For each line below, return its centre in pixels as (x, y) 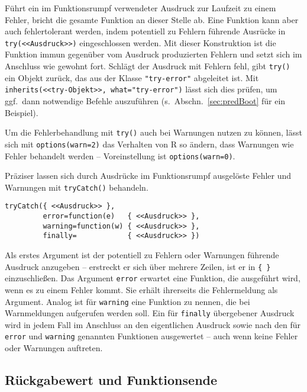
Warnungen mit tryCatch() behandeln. (77, 187)
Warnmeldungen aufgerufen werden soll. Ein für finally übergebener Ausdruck (150, 313)
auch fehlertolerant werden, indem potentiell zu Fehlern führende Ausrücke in (145, 31)
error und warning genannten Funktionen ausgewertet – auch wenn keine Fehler (151, 336)
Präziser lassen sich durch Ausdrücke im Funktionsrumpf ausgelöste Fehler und (148, 176)
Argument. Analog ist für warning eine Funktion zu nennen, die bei (127, 301)
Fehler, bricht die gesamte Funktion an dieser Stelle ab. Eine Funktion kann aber (152, 19)
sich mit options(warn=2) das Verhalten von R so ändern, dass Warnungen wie (149, 144)
